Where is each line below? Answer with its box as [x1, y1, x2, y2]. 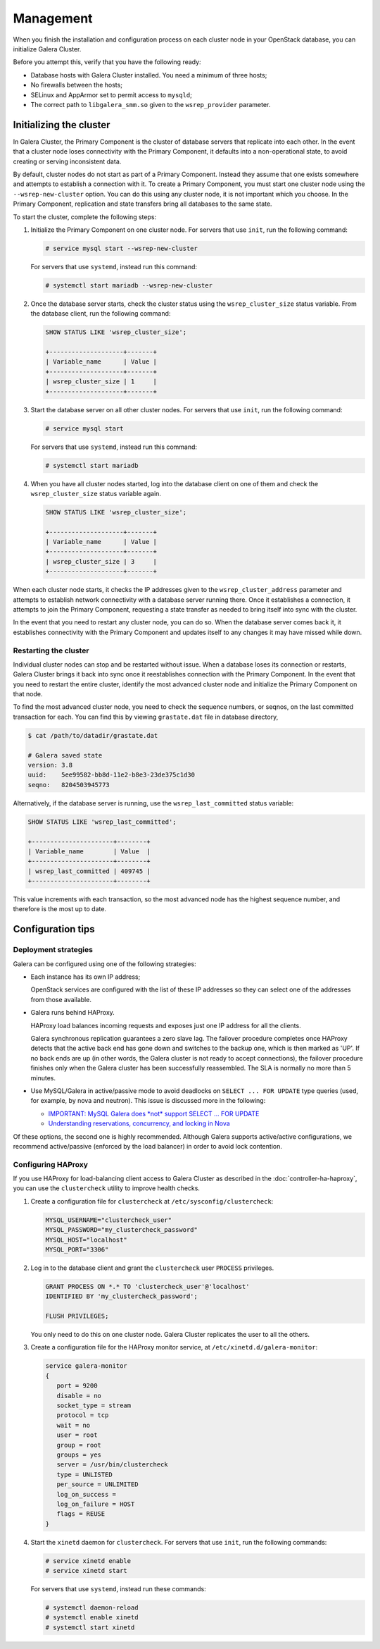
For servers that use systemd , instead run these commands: [30, 1585, 207, 1593]
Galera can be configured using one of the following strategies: [13, 959, 196, 968]
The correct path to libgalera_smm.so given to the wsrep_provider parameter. [30, 100, 271, 109]
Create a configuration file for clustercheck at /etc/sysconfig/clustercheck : [30, 1197, 274, 1205]
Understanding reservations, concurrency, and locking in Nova [48, 1119, 230, 1128]
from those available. [30, 995, 91, 1003]
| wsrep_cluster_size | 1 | [45, 378, 158, 385]
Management [13, 11, 93, 26]
